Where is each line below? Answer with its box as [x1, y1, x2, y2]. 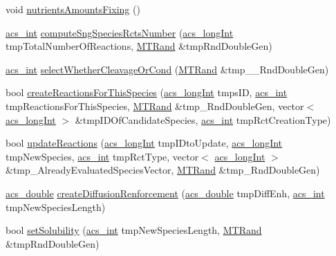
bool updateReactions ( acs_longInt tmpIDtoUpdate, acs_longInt [6, 136, 283, 150]
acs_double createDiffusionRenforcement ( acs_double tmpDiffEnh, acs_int [6, 185, 325, 200]
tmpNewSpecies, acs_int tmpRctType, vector [6, 149, 199, 163]
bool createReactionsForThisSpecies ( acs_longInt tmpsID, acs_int [6, 85, 288, 100]
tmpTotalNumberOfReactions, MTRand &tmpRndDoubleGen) [6, 39, 272, 53]
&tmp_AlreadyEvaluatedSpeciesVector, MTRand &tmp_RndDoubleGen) [6, 163, 320, 177]
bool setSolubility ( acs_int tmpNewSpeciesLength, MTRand [6, 223, 262, 237]
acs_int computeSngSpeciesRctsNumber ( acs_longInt [6, 25, 234, 39]
